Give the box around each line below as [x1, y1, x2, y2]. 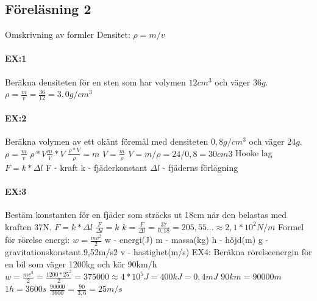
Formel [277, 220, 304, 233]
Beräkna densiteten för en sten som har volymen [5, 75, 186, 88]
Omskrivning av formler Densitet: [5, 28, 130, 41]
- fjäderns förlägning [162, 161, 238, 173]
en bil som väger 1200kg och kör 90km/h [5, 257, 157, 270]
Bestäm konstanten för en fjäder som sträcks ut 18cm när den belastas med [5, 208, 287, 220]
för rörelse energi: [5, 233, 70, 246]
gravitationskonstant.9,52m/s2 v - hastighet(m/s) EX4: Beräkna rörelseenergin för [5, 245, 312, 258]
